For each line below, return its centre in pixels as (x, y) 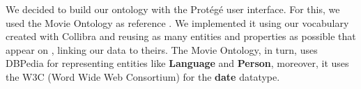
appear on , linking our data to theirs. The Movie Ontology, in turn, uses (162, 49)
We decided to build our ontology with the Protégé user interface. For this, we (173, 9)
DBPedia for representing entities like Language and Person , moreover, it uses (177, 63)
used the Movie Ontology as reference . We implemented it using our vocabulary (177, 22)
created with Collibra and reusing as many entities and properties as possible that (181, 36)
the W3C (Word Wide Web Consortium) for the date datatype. (143, 76)
